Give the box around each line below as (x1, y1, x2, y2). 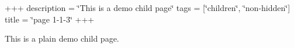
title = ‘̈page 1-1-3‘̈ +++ (5, 13, 95, 25)
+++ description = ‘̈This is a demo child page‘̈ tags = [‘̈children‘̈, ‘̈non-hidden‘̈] (5, 2, 290, 13)
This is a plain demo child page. (5, 32, 119, 45)
